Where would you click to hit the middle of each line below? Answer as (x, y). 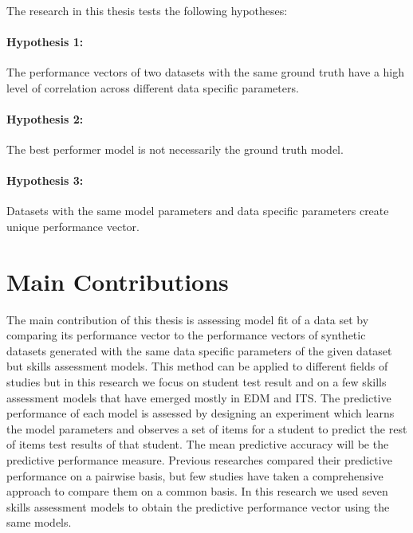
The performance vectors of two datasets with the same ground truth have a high (206, 71)
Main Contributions (118, 281)
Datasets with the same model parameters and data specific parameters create (198, 211)
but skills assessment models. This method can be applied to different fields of (197, 366)
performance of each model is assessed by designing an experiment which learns (201, 413)
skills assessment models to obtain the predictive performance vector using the (198, 506)
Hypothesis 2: (45, 118)
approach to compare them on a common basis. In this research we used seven (197, 491)
